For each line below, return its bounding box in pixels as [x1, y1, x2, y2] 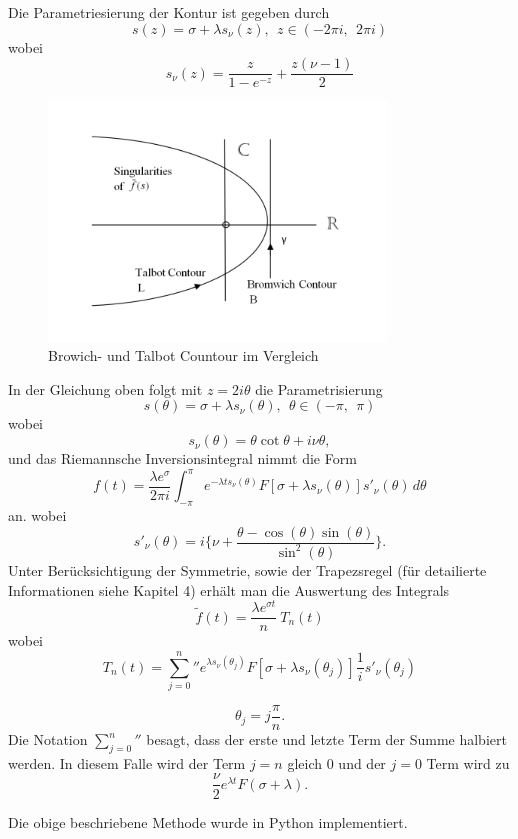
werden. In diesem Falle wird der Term [8, 752, 246, 773]
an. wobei [8, 504, 67, 525]
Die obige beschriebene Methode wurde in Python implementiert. [8, 811, 408, 832]
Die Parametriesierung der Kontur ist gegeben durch [8, 2, 330, 22]
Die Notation [8, 729, 88, 750]
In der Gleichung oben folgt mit [8, 378, 203, 399]
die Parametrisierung [255, 378, 383, 399]
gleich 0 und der [287, 752, 386, 773]
